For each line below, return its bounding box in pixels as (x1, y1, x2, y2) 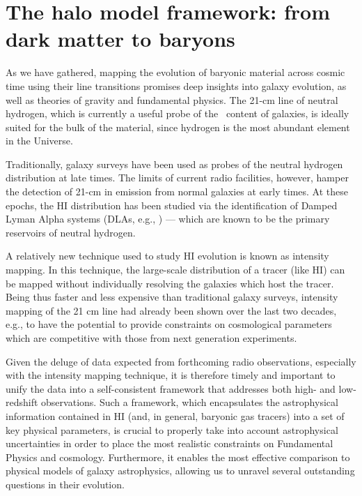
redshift (6, 395, 38, 409)
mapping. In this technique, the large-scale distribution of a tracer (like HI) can (6, 262, 345, 277)
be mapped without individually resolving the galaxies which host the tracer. (6, 276, 334, 290)
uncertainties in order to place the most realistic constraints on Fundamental (6, 436, 333, 451)
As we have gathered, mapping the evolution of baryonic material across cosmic (6, 65, 345, 80)
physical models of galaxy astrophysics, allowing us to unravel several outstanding (6, 463, 355, 478)
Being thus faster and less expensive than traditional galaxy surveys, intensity (6, 290, 338, 304)
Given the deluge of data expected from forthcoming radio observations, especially (6, 354, 356, 368)
